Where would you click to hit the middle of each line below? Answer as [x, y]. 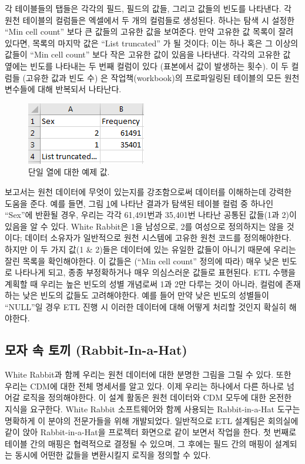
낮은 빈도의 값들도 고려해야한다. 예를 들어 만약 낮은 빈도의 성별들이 [146, 295]
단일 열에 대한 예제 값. [69, 172]
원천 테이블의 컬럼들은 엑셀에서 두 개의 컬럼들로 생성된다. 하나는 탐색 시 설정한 [150, 20]
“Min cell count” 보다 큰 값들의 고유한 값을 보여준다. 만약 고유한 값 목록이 [140, 31]
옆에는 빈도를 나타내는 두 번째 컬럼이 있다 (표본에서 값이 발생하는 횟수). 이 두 [147, 65]
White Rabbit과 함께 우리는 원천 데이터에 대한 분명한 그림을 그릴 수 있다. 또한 [148, 374]
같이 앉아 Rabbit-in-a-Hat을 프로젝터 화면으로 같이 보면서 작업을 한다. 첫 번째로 [151, 432]
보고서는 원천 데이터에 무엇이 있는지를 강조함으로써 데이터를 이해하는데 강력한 [148, 191]
